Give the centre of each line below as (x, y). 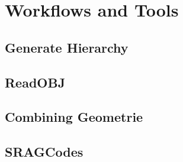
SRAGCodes (44, 152)
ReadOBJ (35, 82)
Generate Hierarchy (67, 47)
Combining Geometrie (74, 117)
